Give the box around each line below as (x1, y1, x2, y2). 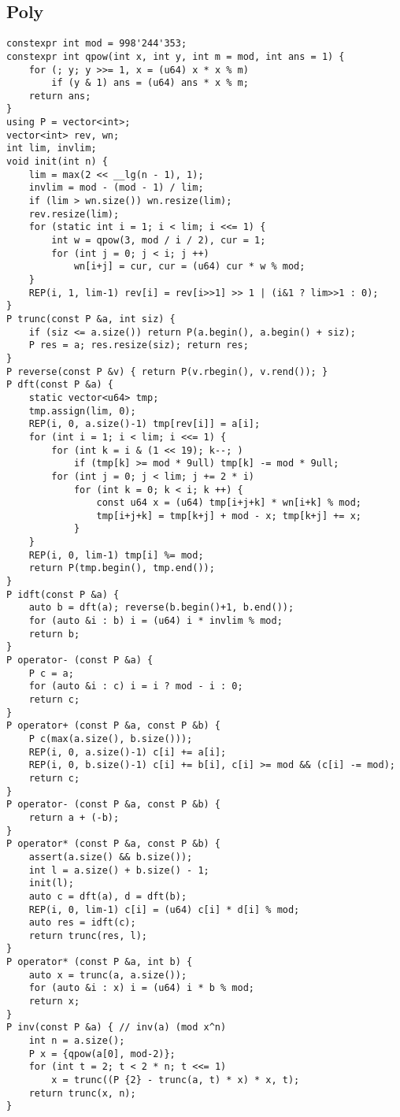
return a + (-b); (28, 811, 120, 823)
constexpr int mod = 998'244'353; (6, 38, 187, 50)
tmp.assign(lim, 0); (28, 405, 136, 417)
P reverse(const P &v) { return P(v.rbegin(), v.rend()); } (6, 366, 328, 377)
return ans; (28, 90, 91, 102)
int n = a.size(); (28, 1035, 125, 1047)
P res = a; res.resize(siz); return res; (28, 340, 249, 351)
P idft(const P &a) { (6, 588, 120, 600)
